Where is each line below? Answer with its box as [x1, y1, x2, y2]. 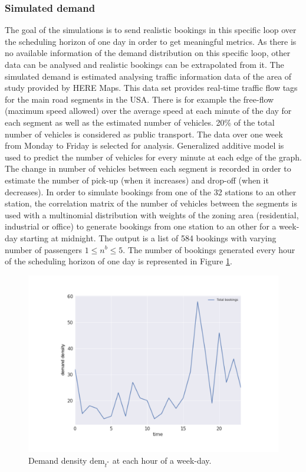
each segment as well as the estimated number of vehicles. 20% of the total [5, 116, 275, 128]
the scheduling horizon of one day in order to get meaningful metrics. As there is [5, 35, 297, 47]
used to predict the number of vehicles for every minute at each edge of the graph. [5, 150, 302, 163]
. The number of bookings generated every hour [123, 243, 295, 255]
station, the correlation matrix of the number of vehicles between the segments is [5, 197, 297, 209]
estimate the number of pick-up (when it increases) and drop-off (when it [5, 173, 269, 186]
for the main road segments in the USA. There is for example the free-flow [5, 93, 274, 105]
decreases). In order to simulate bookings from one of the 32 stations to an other [5, 185, 297, 198]
